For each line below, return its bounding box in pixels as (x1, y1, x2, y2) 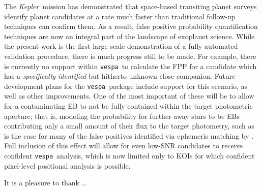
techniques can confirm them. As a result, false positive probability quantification (4, 21, 258, 31)
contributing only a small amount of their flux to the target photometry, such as (4, 120, 254, 131)
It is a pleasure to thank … (4, 177, 87, 188)
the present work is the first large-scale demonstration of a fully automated (4, 41, 238, 51)
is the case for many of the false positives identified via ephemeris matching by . (4, 130, 254, 141)
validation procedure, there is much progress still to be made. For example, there (4, 50, 256, 61)
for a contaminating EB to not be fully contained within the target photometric (4, 101, 253, 111)
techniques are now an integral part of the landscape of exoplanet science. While (4, 30, 255, 41)
